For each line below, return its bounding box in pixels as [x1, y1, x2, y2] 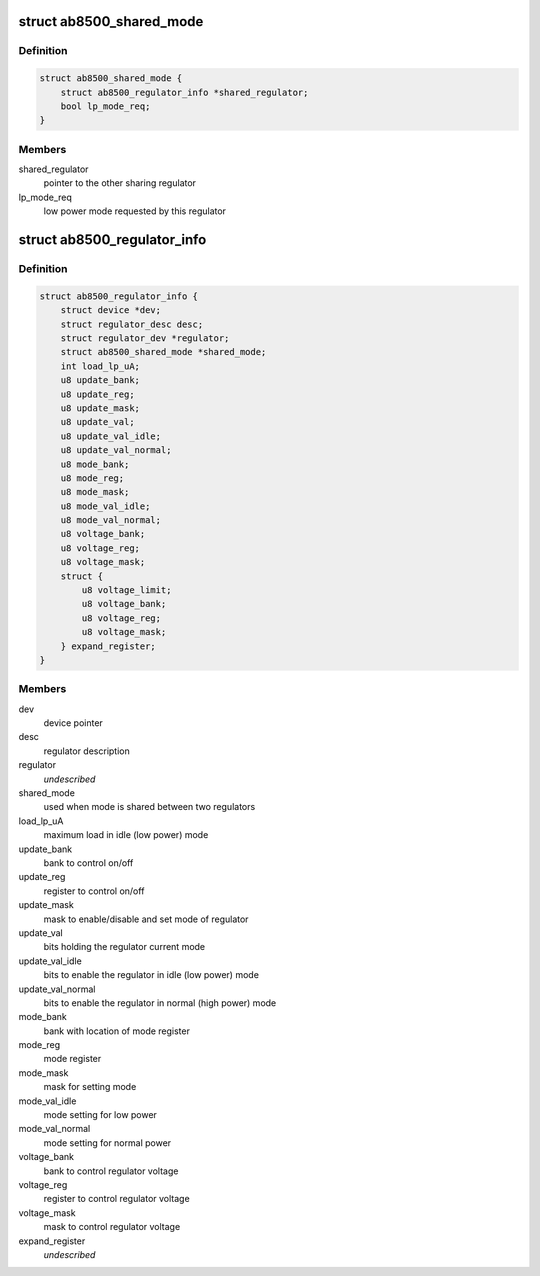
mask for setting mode [43, 1081, 137, 1093]
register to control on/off [43, 885, 145, 897]
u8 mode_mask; [60, 486, 130, 498]
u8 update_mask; [60, 402, 140, 414]
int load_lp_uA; [60, 360, 140, 372]
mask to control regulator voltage [43, 1221, 181, 1233]
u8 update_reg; [60, 388, 135, 400]
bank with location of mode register [43, 1025, 190, 1037]
